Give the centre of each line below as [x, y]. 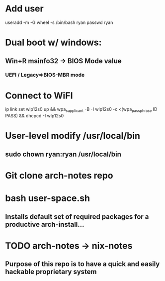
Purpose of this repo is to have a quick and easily [82, 264]
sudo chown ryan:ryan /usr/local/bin [63, 154]
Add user [24, 9]
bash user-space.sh [48, 198]
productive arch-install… [45, 224]
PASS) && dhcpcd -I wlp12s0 [35, 116]
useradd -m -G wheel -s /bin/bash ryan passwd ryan [59, 22]
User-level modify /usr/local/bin [73, 136]
